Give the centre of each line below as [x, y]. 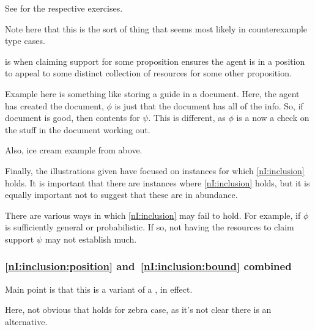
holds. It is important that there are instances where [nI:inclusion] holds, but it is [157, 182]
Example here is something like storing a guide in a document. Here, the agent [152, 93]
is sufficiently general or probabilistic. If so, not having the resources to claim [150, 227]
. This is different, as [187, 118]
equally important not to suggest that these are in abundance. [121, 195]
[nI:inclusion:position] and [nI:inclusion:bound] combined [148, 266]
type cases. [25, 41]
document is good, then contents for [72, 118]
